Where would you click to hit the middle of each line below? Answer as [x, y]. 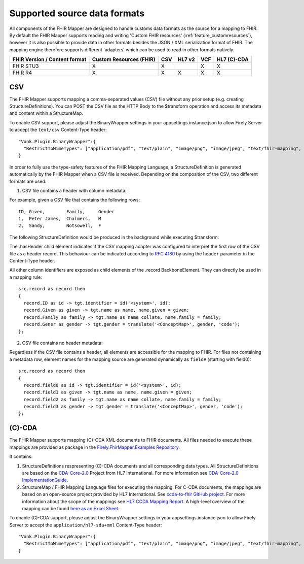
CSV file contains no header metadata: [62, 343]
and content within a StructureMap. [46, 113]
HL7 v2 [186, 59]
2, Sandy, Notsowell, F [60, 226]
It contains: [21, 456]
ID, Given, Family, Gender [67, 211]
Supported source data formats [77, 13]
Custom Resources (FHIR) [124, 59]
